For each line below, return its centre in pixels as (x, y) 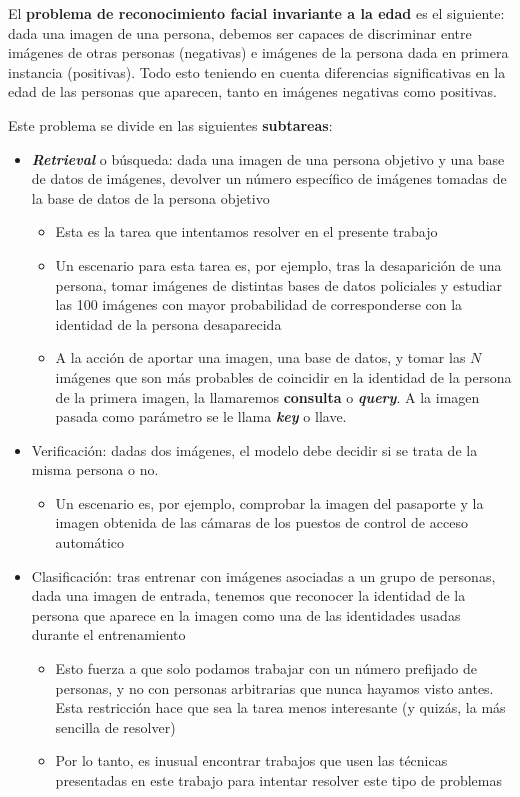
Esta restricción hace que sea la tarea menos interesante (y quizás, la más (280, 707)
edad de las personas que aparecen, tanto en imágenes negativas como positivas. (253, 91)
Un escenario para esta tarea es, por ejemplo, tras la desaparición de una (278, 264)
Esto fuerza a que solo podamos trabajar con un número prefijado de (266, 668)
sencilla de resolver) (115, 726)
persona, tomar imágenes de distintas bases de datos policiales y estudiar (279, 284)
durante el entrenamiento (108, 634)
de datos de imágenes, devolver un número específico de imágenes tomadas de (269, 178)
